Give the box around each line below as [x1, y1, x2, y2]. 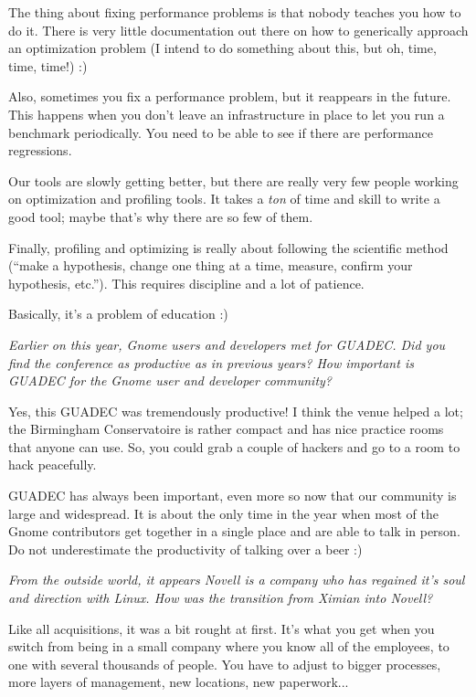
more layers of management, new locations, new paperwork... [8, 672, 349, 692]
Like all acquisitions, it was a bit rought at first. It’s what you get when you [8, 618, 435, 638]
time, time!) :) [8, 56, 88, 75]
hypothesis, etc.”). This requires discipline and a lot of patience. [8, 273, 365, 292]
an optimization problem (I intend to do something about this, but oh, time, [8, 38, 437, 58]
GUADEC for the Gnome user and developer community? [8, 371, 333, 390]
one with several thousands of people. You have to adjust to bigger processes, [8, 654, 441, 673]
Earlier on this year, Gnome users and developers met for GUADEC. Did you [8, 334, 446, 354]
